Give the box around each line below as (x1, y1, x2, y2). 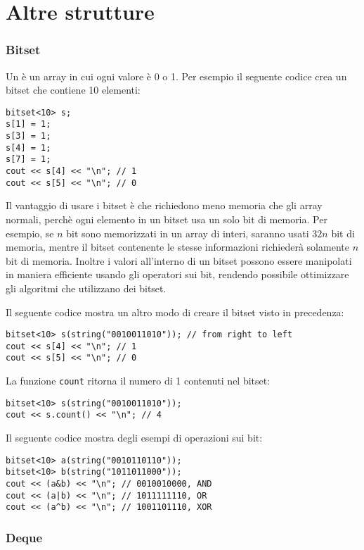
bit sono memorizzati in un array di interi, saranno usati (66, 225, 309, 240)
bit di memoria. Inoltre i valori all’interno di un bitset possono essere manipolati (6, 253, 352, 268)
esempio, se (6, 225, 54, 240)
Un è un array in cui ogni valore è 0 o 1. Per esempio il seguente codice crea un (6, 68, 347, 83)
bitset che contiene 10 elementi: (6, 82, 141, 97)
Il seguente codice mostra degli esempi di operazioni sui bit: (6, 430, 263, 445)
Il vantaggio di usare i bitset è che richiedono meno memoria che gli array (6, 198, 323, 213)
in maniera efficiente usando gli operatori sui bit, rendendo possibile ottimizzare (6, 267, 349, 282)
